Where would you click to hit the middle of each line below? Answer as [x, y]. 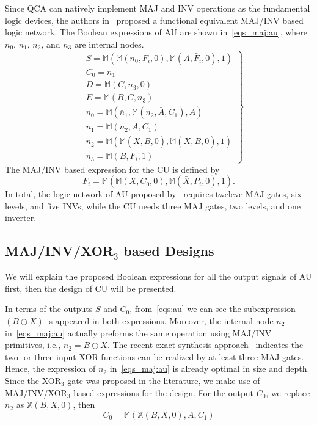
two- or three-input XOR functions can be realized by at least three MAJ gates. [155, 356]
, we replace [288, 392]
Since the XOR [33, 380]
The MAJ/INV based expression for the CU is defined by [112, 169]
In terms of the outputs [49, 309]
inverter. [21, 218]
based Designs [169, 251]
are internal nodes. [109, 44]
